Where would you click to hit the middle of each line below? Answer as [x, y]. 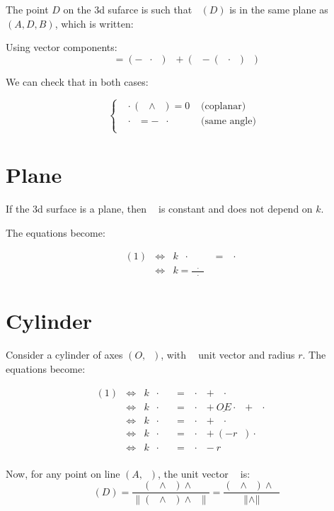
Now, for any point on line [63, 473]
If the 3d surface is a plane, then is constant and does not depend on [159, 209]
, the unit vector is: [204, 473]
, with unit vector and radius [228, 355]
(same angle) [229, 121]
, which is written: [94, 23]
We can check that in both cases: [77, 81]
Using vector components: [62, 47]
